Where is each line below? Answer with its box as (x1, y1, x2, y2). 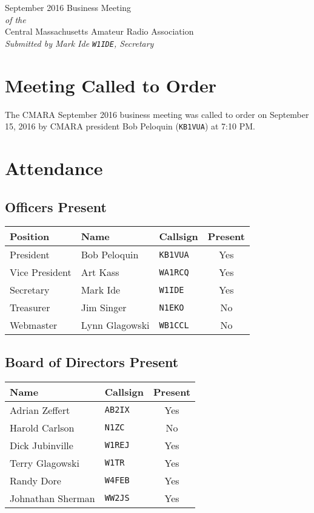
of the (5, 13, 26, 26)
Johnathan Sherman (10, 491, 95, 505)
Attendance (5, 156, 103, 180)
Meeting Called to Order (5, 72, 217, 97)
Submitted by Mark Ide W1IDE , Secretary (5, 36, 154, 49)
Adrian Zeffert (10, 402, 70, 417)
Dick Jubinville (10, 438, 73, 452)
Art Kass (81, 265, 119, 280)
